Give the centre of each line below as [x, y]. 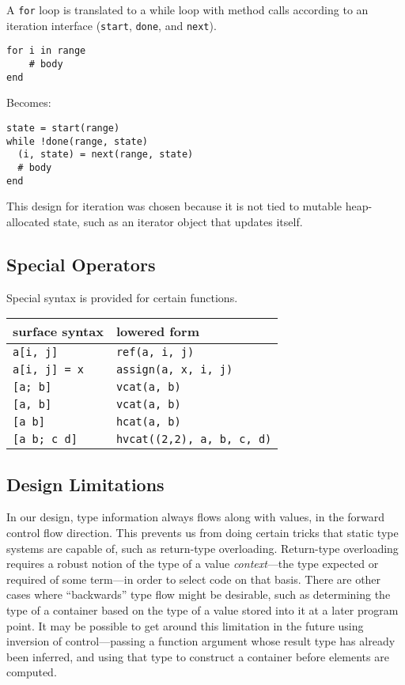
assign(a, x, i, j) [174, 370]
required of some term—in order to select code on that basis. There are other [194, 579]
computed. [32, 672]
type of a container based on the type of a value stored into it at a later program [202, 609]
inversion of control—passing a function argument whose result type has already [201, 641]
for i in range [46, 51]
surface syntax [58, 331]
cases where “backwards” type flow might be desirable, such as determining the [199, 594]
